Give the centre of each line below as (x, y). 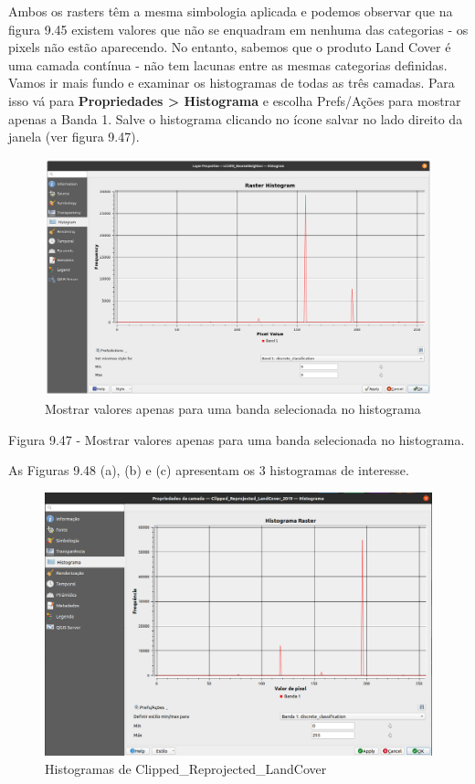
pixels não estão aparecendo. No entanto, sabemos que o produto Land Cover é (230, 47)
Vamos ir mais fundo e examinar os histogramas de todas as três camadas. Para (232, 83)
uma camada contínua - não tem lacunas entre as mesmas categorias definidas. (228, 64)
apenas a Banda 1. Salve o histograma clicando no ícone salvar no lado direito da (236, 118)
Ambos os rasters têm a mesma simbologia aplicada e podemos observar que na (231, 11)
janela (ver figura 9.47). (74, 137)
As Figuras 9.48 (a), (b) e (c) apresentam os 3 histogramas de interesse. (209, 470)
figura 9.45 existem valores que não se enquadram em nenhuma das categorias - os (238, 29)
